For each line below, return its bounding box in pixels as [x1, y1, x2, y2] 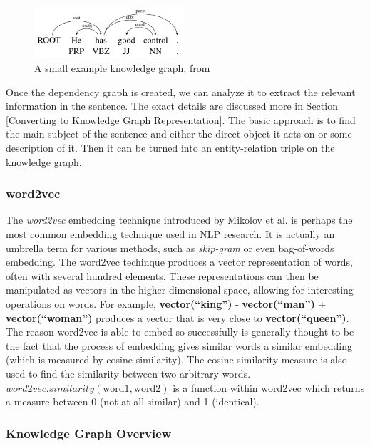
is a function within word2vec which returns [173, 380, 365, 395]
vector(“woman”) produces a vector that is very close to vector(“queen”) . [6, 310, 349, 325]
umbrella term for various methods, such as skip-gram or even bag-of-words [6, 240, 334, 255]
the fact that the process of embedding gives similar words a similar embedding [6, 338, 352, 353]
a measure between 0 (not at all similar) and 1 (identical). [6, 394, 259, 409]
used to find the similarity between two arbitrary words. [6, 365, 251, 380]
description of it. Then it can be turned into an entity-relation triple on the [6, 140, 335, 155]
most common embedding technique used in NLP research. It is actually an [6, 226, 335, 241]
